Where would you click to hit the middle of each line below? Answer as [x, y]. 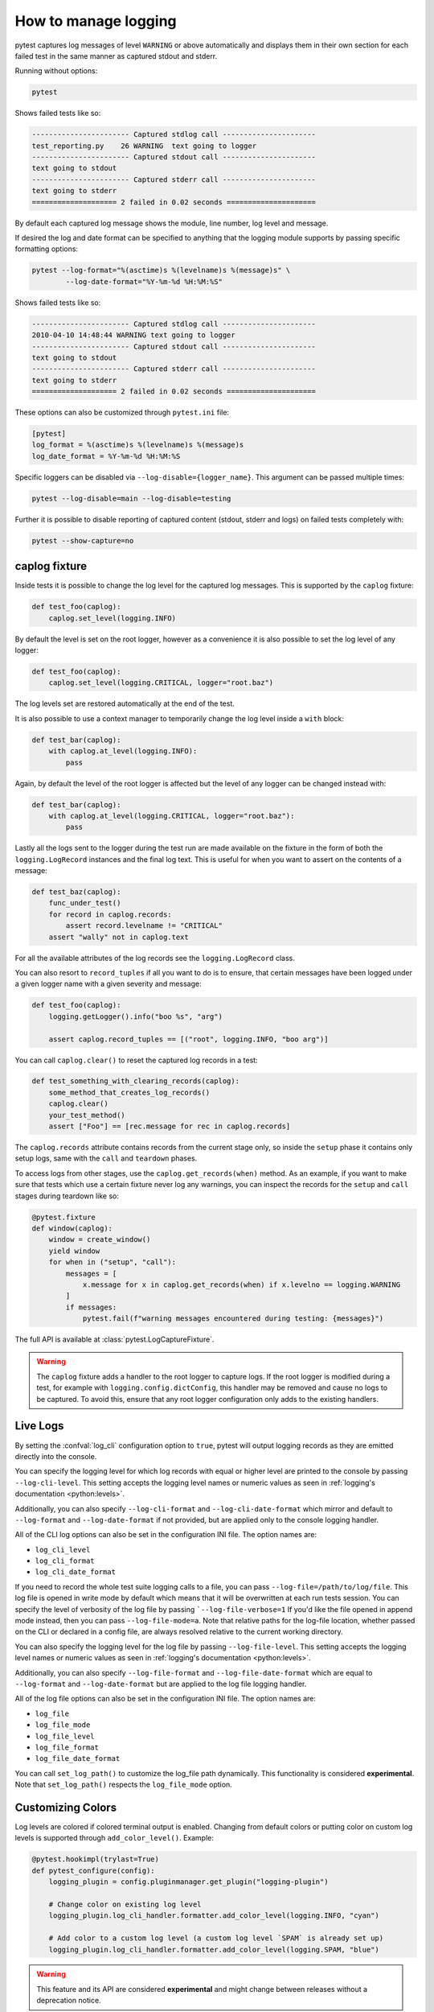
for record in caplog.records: [110, 914]
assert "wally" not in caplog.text [119, 937]
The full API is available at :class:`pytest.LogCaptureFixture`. [115, 1339]
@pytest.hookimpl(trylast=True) [96, 1859]
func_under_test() [85, 903]
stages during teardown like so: [67, 1196]
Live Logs [39, 1426]
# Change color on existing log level [125, 1904]
